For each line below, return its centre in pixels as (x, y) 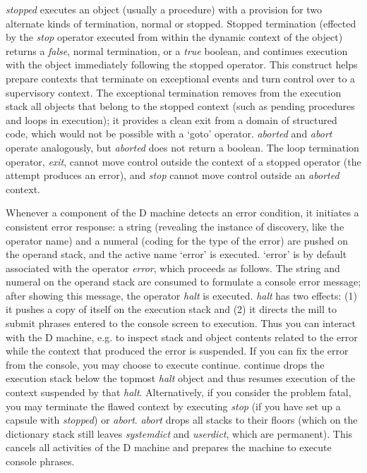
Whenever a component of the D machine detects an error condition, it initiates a (182, 213)
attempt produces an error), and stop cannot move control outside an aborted (173, 175)
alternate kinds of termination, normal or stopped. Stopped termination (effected (181, 23)
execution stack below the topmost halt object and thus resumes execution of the (181, 378)
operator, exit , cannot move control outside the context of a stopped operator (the (183, 161)
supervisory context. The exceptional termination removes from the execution (174, 92)
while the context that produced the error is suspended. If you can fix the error (177, 351)
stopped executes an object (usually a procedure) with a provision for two (164, 9)
